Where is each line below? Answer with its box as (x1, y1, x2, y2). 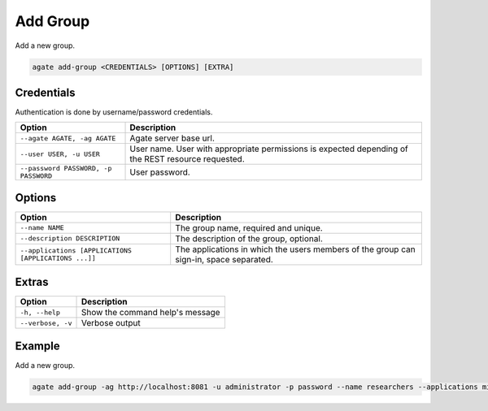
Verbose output (81, 318, 142, 329)
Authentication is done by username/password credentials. (15, 107, 213, 117)
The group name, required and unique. (175, 222, 323, 233)
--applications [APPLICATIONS (20, 246, 132, 255)
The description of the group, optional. (175, 232, 323, 244)
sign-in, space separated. (175, 253, 274, 265)
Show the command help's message (81, 307, 220, 318)
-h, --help (20, 308, 61, 317)
